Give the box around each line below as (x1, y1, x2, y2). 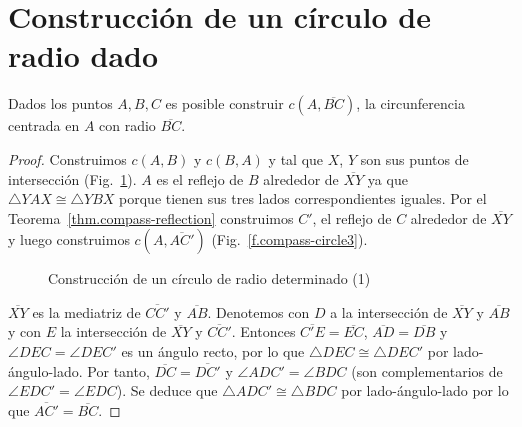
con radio (99, 115, 156, 136)
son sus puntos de (360, 148, 469, 169)
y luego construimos (8, 229, 130, 250)
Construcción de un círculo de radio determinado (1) (48, 268, 371, 289)
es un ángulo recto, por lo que (121, 341, 305, 362)
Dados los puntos (8, 93, 113, 114)
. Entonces (231, 321, 296, 342)
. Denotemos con (207, 301, 310, 322)
